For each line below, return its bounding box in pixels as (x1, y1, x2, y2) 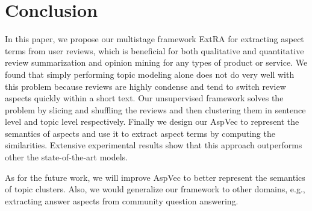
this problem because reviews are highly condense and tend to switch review (5, 80, 286, 92)
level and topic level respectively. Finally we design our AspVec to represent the (5, 115, 299, 128)
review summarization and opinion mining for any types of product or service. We (5, 56, 308, 69)
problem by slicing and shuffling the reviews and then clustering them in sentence (5, 103, 306, 116)
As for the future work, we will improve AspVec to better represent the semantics (5, 171, 305, 183)
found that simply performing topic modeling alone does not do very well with (5, 68, 295, 80)
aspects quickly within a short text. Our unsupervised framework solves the (5, 92, 284, 104)
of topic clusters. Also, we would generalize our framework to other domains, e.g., (5, 183, 305, 195)
